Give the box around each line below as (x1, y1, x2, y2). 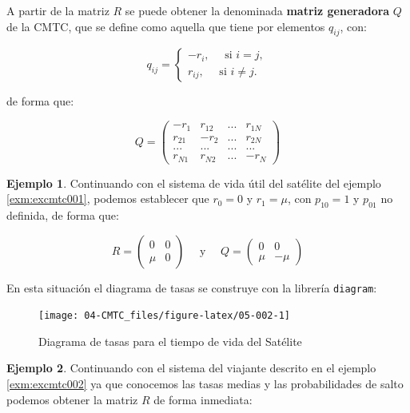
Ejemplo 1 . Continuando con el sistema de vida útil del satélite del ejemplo (6, 174, 381, 191)
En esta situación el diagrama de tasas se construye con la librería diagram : (6, 279, 377, 296)
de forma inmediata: (153, 391, 253, 407)
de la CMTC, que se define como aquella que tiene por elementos (6, 18, 325, 34)
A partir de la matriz (6, 2, 109, 18)
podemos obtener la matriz (6, 391, 138, 407)
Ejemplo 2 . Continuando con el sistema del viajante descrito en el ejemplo (6, 359, 376, 376)
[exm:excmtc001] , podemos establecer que (6, 190, 209, 207)
